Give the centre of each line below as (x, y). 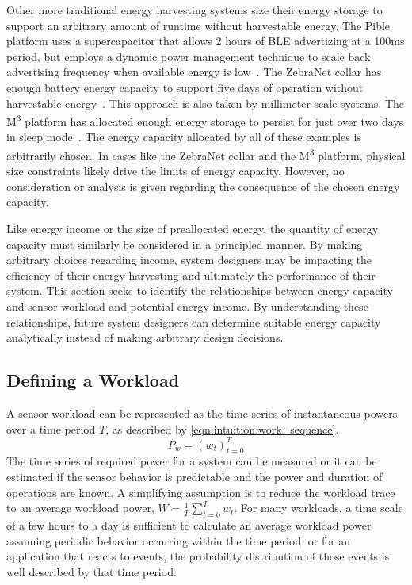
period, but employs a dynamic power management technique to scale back (189, 56)
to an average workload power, (80, 508)
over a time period (51, 428)
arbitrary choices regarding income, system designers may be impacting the (189, 260)
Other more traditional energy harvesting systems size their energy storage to (195, 10)
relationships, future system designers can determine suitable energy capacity (194, 321)
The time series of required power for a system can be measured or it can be (192, 461)
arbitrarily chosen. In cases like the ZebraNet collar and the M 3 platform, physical (206, 154)
